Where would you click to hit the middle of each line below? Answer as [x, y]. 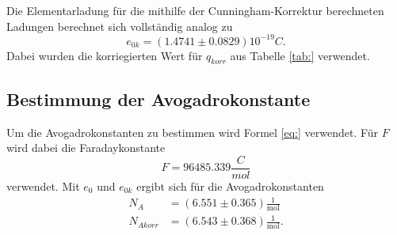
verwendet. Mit [43, 186]
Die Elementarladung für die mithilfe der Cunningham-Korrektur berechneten [195, 10]
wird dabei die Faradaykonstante [86, 148]
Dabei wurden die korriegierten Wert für [105, 55]
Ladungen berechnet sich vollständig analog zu [120, 26]
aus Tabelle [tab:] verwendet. [300, 55]
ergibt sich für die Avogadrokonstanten [230, 186]
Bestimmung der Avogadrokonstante [158, 99]
